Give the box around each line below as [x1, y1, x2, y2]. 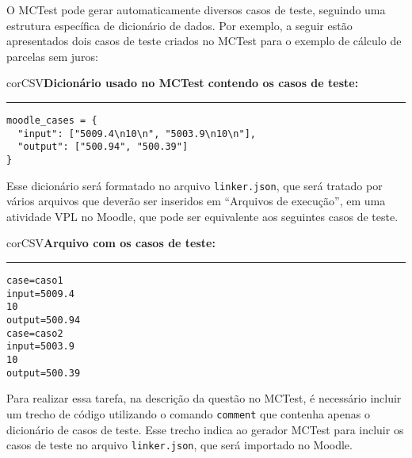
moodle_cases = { [6, 114, 97, 126]
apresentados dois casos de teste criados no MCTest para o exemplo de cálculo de [6, 32, 402, 49]
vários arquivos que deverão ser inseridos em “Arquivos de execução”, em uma [6, 193, 386, 209]
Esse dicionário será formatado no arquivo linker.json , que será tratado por [6, 177, 383, 193]
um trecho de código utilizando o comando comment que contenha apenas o [6, 405, 370, 422]
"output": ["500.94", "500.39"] [17, 141, 189, 153]
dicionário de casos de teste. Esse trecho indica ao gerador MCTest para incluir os [6, 421, 404, 437]
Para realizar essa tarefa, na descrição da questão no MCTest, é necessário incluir [6, 390, 402, 406]
